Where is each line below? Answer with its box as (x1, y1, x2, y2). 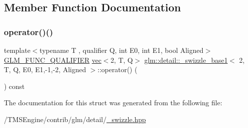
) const (4, 81, 25, 91)
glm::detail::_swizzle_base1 (144, 54, 228, 65)
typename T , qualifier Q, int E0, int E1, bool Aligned (39, 45, 204, 55)
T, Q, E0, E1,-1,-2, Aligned (4, 64, 86, 75)
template (4, 45, 31, 55)
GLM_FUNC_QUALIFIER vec (4, 54, 102, 65)
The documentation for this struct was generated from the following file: (4, 97, 222, 108)
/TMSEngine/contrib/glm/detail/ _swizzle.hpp (4, 114, 146, 124)
